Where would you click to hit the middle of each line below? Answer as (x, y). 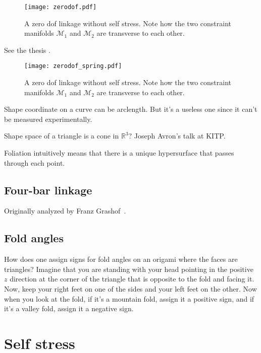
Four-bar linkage (48, 190)
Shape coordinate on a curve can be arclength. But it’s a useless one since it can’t (131, 109)
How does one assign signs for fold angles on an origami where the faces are (121, 259)
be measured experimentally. (48, 119)
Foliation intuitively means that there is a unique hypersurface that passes (119, 153)
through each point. (35, 162)
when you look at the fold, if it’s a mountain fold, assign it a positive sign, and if (129, 298)
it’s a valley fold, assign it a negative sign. (69, 308)
